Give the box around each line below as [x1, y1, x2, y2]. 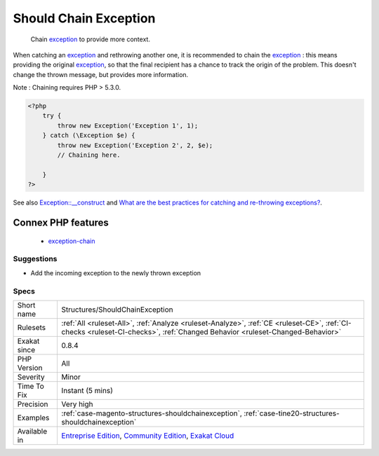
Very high [61, 399, 94, 409]
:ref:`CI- [325, 318, 352, 328]
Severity [17, 372, 45, 382]
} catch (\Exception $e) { [42, 132, 136, 139]
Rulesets [17, 322, 46, 332]
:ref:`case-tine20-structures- [243, 408, 340, 418]
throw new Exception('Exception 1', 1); [57, 121, 199, 130]
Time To [17, 381, 45, 391]
